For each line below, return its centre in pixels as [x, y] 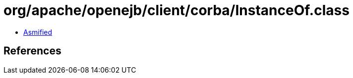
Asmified [38, 32]
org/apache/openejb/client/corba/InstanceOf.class [176, 10]
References [32, 51]
